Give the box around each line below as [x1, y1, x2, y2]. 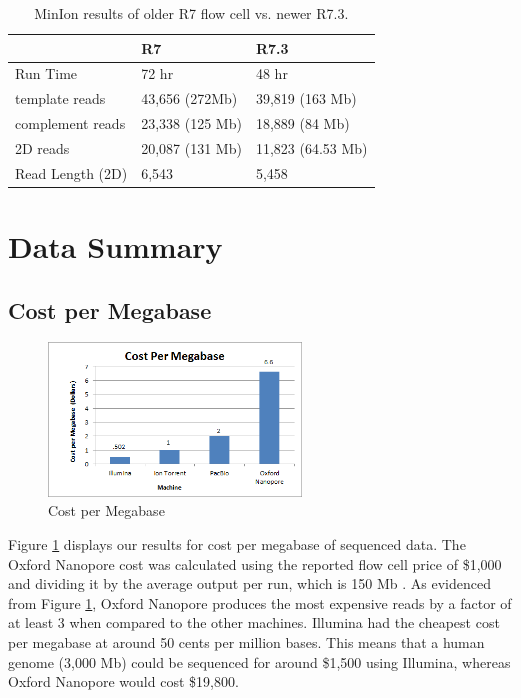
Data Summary [8, 226, 223, 267]
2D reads [15, 137, 70, 158]
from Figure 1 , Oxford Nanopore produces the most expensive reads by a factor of [8, 592, 512, 613]
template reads [15, 88, 106, 109]
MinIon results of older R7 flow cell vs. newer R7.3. [34, 3, 349, 23]
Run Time [15, 63, 78, 84]
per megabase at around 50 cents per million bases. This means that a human [8, 631, 485, 652]
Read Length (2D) [15, 162, 128, 183]
